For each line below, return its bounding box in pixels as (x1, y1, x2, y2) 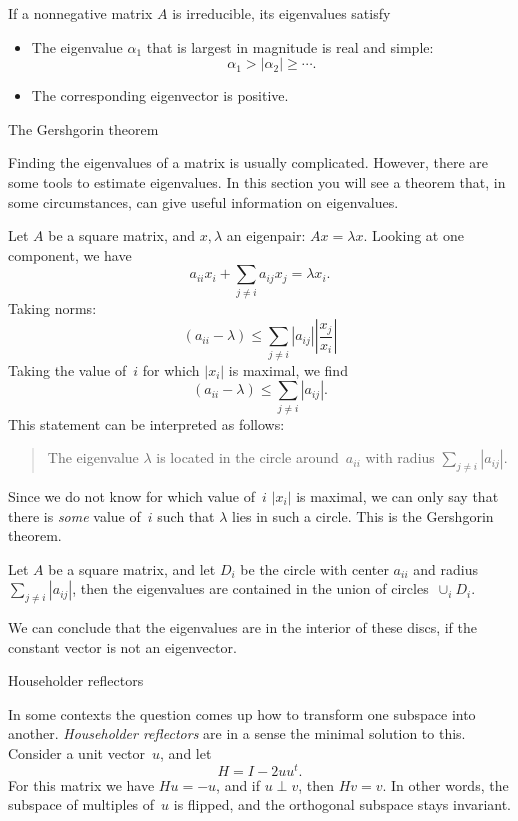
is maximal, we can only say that (296, 485, 499, 506)
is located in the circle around (156, 447, 339, 468)
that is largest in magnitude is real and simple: (146, 36, 434, 57)
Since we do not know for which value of (8, 485, 255, 506)
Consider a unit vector (8, 743, 146, 764)
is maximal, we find (228, 359, 348, 380)
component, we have (8, 244, 132, 265)
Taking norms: (8, 297, 97, 318)
